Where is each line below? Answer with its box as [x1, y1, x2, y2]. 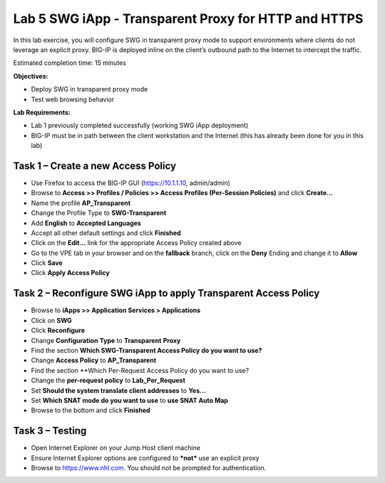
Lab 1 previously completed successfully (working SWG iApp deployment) [31, 121, 249, 130]
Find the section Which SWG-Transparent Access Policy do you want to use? [31, 346, 262, 354]
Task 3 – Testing [13, 425, 87, 437]
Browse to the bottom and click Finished [31, 406, 150, 414]
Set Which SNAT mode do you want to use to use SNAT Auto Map [31, 396, 228, 404]
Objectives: [13, 71, 48, 80]
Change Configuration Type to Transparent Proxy [31, 336, 181, 344]
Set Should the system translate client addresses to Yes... [31, 386, 207, 394]
